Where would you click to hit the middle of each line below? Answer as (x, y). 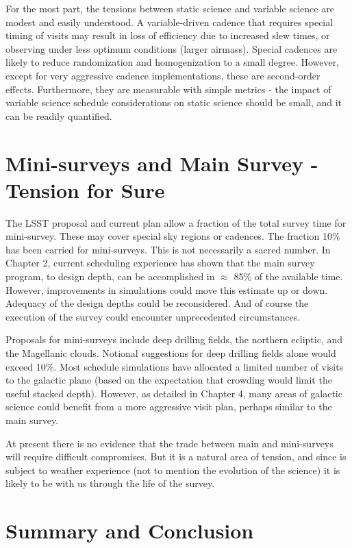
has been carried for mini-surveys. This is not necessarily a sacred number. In (168, 249)
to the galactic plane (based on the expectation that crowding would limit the (169, 380)
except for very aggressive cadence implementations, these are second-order (163, 75)
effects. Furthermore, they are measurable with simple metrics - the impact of (168, 89)
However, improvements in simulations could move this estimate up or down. (167, 289)
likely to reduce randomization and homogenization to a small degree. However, (173, 62)
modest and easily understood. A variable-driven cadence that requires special (169, 22)
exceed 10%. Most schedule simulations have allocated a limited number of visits (175, 366)
